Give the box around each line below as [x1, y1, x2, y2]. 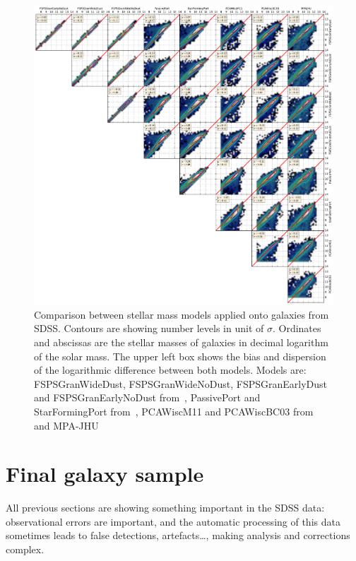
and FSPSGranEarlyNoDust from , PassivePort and [34, 390, 261, 405]
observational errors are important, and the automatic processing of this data [6, 514, 340, 528]
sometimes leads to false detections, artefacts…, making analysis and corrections [6, 528, 350, 543]
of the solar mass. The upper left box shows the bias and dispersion [34, 348, 326, 363]
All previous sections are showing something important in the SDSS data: [6, 500, 325, 515]
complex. [6, 542, 44, 556]
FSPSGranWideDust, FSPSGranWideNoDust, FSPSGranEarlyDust [34, 376, 328, 391]
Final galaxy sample [6, 459, 204, 488]
